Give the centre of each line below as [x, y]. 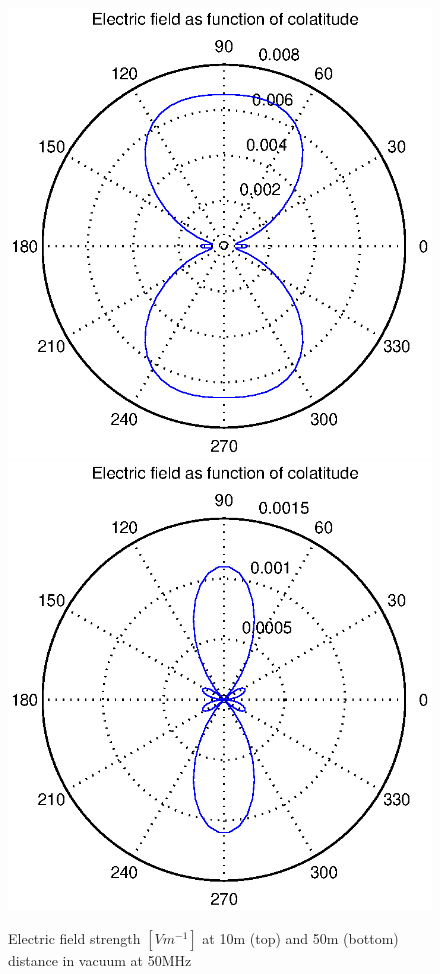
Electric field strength [74, 938]
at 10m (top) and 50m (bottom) [300, 938]
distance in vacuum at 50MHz [100, 960]
